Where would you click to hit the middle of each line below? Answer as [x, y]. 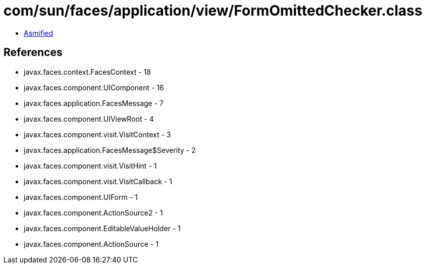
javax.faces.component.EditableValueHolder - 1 [102, 228]
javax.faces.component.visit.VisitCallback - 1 [98, 181]
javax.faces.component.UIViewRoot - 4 [89, 119]
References [33, 52]
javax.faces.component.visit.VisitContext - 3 [97, 134]
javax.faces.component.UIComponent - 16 [94, 87]
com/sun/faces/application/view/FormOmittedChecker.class [213, 11]
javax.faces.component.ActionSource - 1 [91, 244]
